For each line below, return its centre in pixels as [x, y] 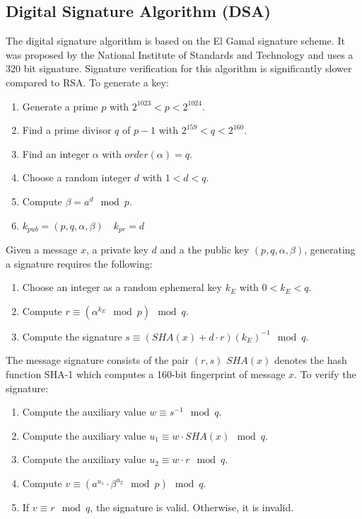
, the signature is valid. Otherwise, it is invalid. [192, 507]
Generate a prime [60, 106]
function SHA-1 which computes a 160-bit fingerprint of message [146, 373]
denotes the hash [310, 360]
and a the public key [205, 249]
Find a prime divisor [67, 130]
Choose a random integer [77, 177]
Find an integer [56, 153]
